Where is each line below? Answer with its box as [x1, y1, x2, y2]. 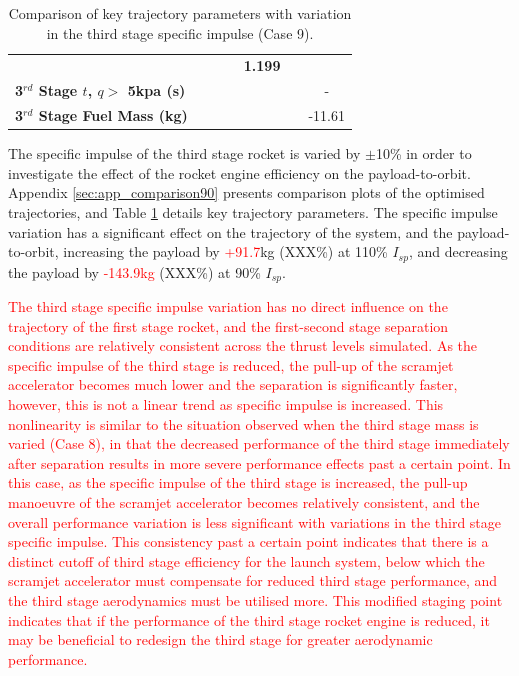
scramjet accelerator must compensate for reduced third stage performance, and [8, 570, 498, 591]
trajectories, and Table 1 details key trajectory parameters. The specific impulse [8, 202, 498, 222]
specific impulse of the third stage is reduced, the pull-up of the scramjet [8, 354, 454, 375]
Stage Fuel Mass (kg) [38, 105, 188, 126]
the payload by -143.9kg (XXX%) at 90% [8, 261, 261, 282]
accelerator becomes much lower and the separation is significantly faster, [8, 374, 458, 395]
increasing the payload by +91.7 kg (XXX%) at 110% [63, 241, 388, 262]
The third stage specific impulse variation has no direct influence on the [8, 296, 448, 317]
